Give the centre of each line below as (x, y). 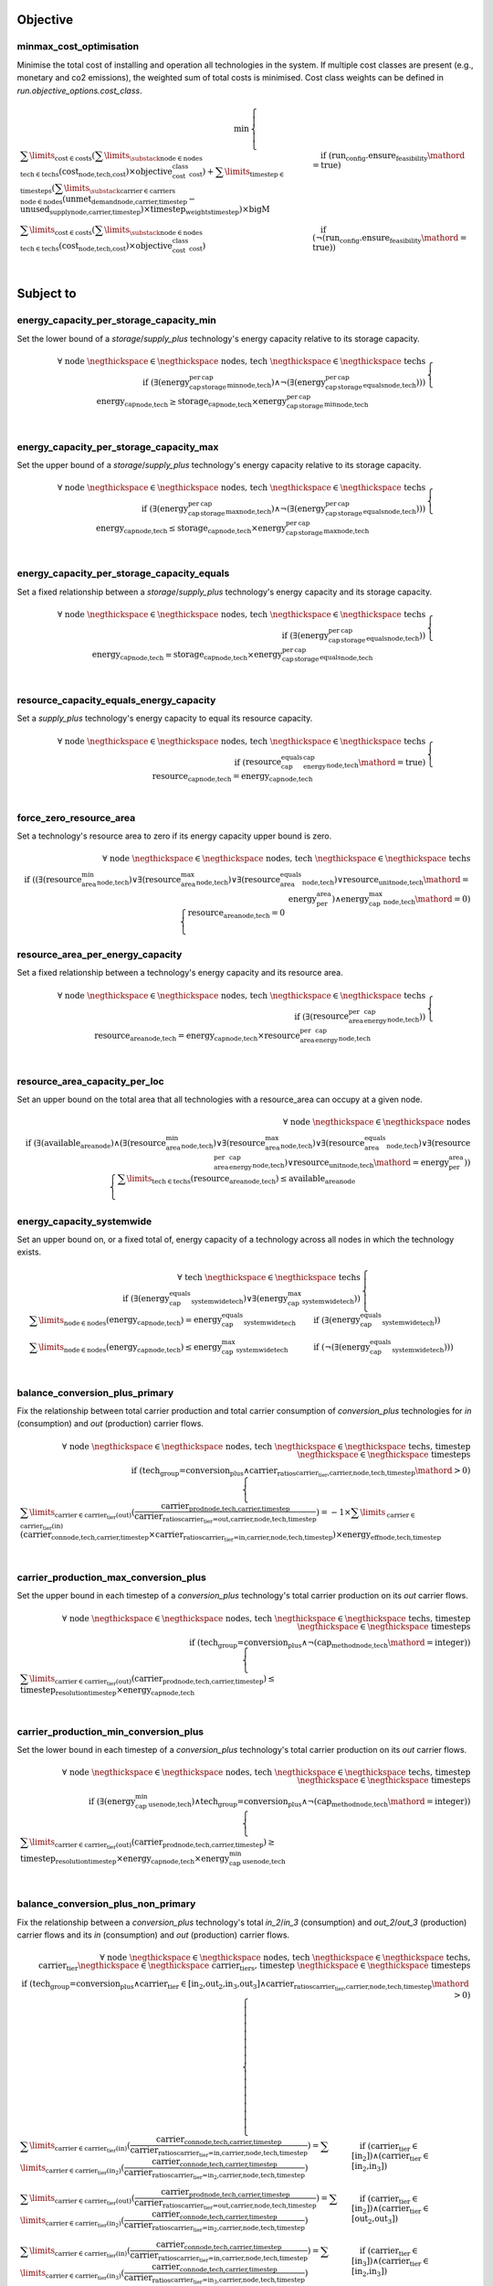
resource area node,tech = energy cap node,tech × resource (197, 1036)
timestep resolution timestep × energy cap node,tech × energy (125, 1859)
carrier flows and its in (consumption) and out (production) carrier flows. (153, 1935)
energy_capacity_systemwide (84, 1221)
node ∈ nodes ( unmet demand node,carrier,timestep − (108, 200)
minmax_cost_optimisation (78, 47)
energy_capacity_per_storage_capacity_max (118, 446)
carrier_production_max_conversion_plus (112, 1577)
